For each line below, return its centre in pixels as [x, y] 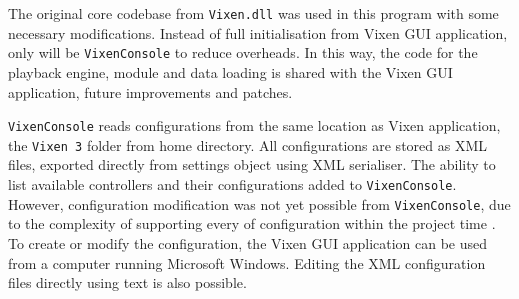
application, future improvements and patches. [150, 91]
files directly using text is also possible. [127, 282]
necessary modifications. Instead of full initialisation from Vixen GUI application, [258, 32]
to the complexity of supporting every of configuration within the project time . [252, 223]
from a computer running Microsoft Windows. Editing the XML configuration [247, 262]
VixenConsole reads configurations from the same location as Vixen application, [254, 125]
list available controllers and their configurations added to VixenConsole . [232, 184]
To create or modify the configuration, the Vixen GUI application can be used [248, 242]
